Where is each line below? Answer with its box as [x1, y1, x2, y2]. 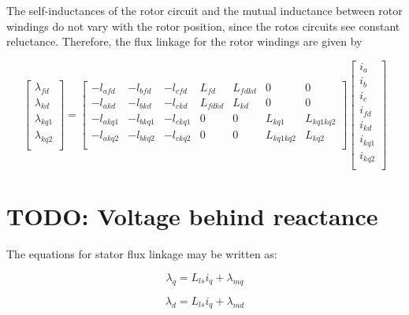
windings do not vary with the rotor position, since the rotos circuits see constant [6, 17, 400, 34]
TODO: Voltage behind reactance [6, 200, 378, 232]
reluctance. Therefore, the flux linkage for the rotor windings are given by [6, 33, 363, 50]
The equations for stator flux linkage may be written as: [6, 246, 277, 262]
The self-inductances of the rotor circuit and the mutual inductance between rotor [6, 2, 403, 18]
